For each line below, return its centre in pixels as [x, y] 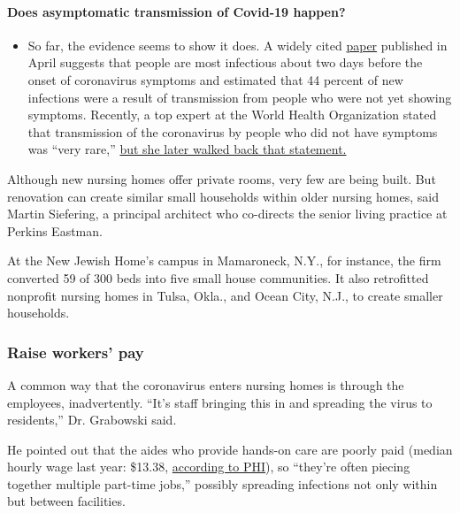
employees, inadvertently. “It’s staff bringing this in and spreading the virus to [220, 402]
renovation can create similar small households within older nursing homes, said [223, 196]
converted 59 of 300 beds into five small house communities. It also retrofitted [218, 277]
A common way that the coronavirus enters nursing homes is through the [206, 384]
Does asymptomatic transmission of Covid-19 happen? [176, 11]
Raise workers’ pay [76, 352]
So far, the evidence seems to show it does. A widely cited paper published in [238, 45]
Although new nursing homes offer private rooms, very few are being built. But [222, 178]
